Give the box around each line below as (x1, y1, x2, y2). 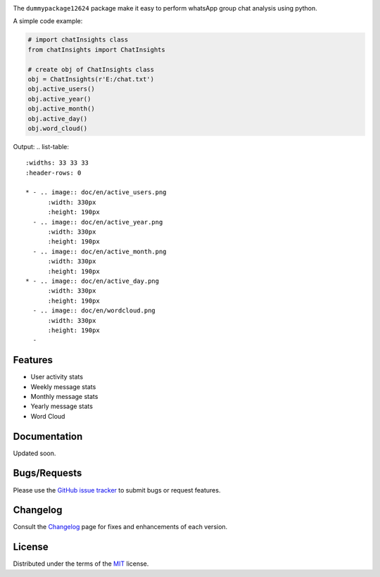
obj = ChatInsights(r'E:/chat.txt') (27, 75, 155, 83)
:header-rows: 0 (25, 169, 82, 177)
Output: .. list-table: (13, 142, 70, 151)
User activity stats (30, 373, 84, 381)
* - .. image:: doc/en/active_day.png (25, 277, 160, 285)
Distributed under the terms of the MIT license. (13, 559, 149, 568)
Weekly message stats (30, 382, 96, 391)
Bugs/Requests (13, 467, 82, 479)
